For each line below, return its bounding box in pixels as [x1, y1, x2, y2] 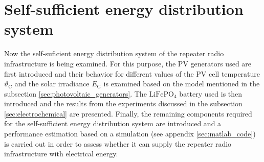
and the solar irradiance [14, 78, 90, 89]
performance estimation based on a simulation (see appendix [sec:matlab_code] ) [4, 128, 256, 139]
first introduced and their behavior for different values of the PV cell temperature [4, 68, 260, 79]
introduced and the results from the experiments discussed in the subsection [4, 98, 243, 109]
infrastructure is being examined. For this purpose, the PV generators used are [4, 58, 252, 68]
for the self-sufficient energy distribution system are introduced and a [4, 118, 222, 129]
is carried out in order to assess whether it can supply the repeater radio [4, 138, 232, 149]
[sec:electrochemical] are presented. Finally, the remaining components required [4, 108, 252, 119]
